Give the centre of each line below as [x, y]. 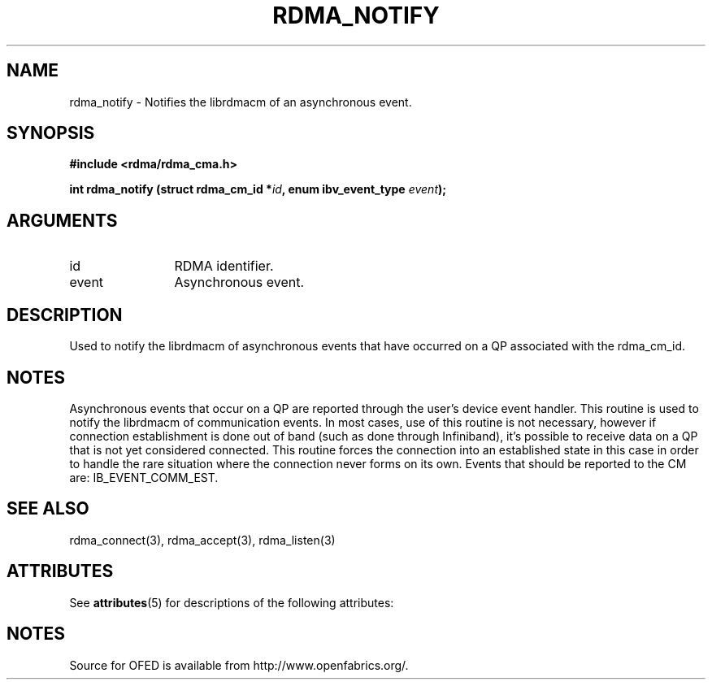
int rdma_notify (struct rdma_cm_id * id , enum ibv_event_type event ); [258, 189]
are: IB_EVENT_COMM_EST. [144, 477]
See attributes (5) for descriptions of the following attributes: [232, 602]
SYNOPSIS [51, 133]
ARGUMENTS [62, 220]
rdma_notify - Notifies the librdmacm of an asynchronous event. [241, 102]
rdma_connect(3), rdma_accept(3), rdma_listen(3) [202, 540]
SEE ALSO [48, 509]
